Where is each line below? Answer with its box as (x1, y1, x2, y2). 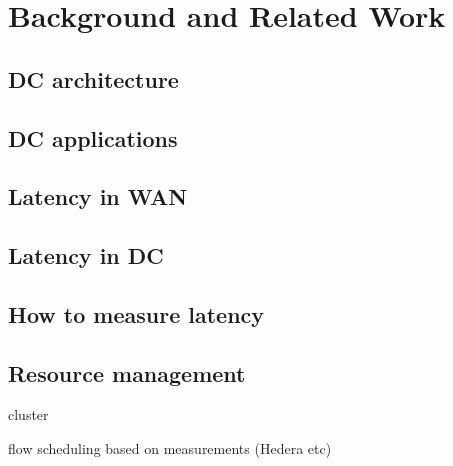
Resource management (8, 357, 246, 388)
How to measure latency (8, 298, 265, 329)
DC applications (8, 122, 178, 153)
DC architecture (8, 63, 179, 94)
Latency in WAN (8, 181, 188, 212)
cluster (8, 404, 49, 425)
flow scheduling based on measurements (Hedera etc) (8, 438, 332, 459)
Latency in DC (8, 240, 164, 271)
